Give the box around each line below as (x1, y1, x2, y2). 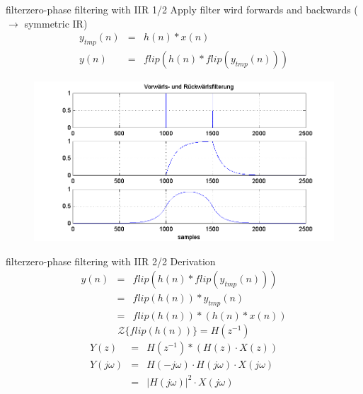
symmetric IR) (24, 16, 88, 30)
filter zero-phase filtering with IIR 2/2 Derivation (6, 253, 216, 268)
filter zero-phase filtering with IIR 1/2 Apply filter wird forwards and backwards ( (6, 2, 358, 16)
